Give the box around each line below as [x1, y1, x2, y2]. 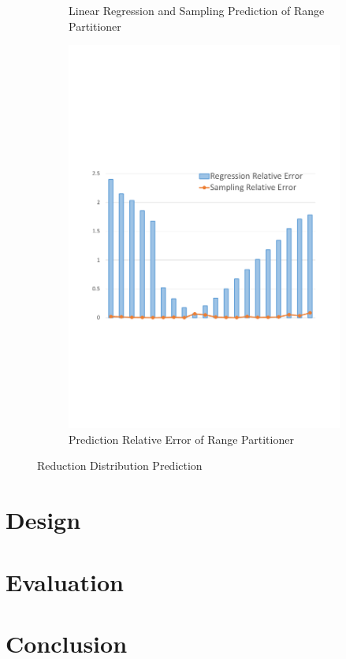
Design [6, 504, 81, 536]
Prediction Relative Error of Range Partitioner [69, 430, 294, 447]
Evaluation [6, 565, 124, 598]
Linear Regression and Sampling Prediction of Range [69, 2, 325, 18]
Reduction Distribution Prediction [37, 457, 203, 474]
